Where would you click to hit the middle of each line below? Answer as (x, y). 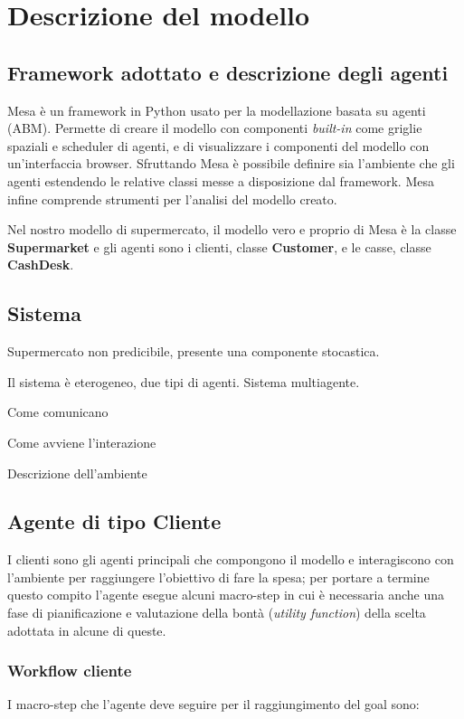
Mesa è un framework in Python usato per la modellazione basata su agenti (217, 110)
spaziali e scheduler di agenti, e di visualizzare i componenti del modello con (218, 145)
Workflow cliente (70, 671)
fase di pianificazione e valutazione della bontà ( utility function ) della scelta (217, 613)
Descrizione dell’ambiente (77, 473)
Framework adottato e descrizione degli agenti (228, 72)
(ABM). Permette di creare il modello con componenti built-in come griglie (215, 128)
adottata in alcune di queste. (87, 630)
